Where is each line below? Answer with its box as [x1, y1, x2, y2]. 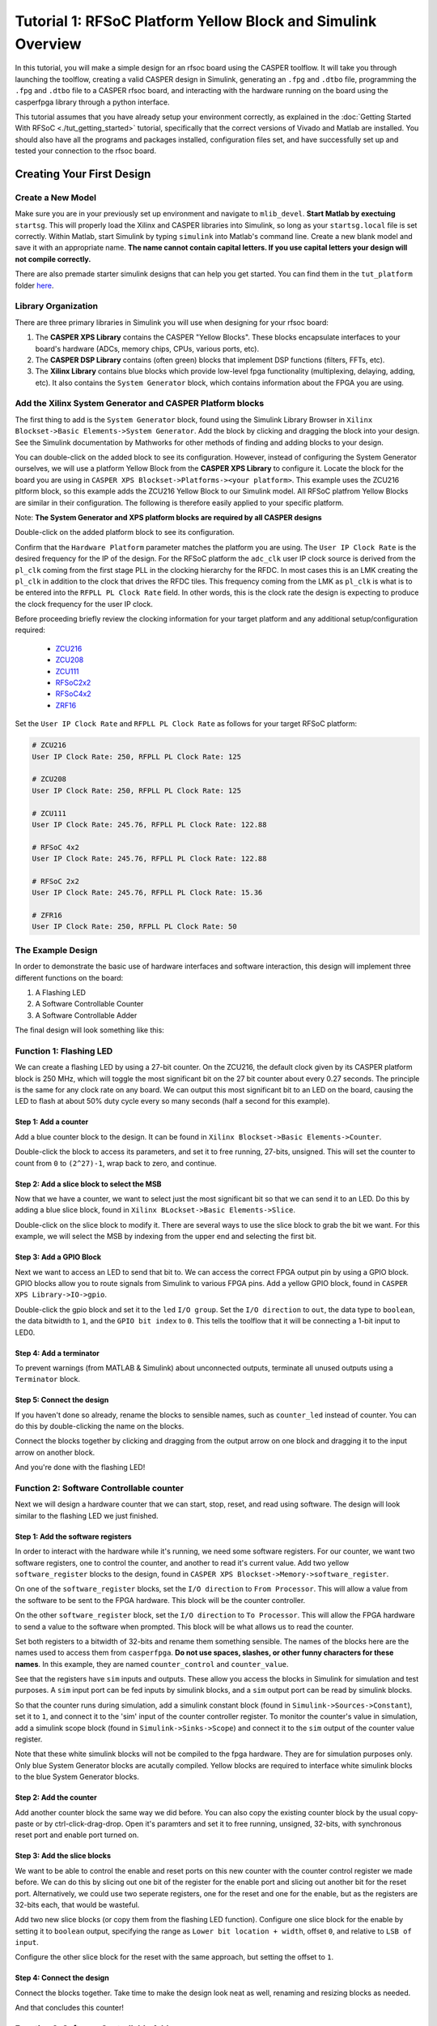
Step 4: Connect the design [15, 1973, 109, 1983]
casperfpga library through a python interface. [15, 97, 170, 107]
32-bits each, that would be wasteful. [15, 1900, 140, 1909]
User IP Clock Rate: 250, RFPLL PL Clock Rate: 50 [32, 922, 238, 931]
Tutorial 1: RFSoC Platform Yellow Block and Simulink [15, 12, 377, 30]
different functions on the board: [15, 972, 124, 982]
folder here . [15, 280, 54, 290]
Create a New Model [15, 191, 97, 203]
